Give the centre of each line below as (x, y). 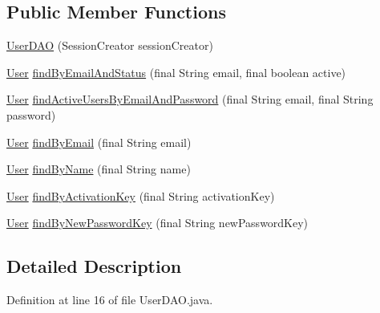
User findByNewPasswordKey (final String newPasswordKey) (158, 223)
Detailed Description (94, 266)
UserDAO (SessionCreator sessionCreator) (110, 45)
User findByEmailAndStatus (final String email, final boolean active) (176, 72)
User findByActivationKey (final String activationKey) (141, 195)
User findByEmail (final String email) (99, 142)
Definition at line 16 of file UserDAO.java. (110, 300)
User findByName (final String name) (99, 169)
